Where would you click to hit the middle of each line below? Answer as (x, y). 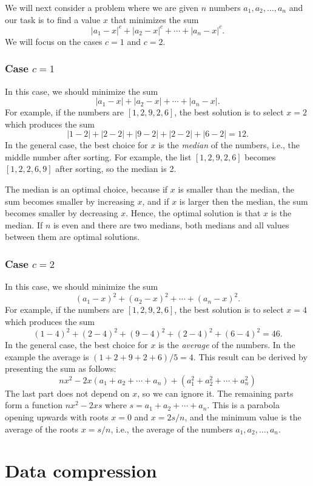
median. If (24, 224)
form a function (34, 405)
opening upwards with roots (57, 417)
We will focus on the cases (54, 41)
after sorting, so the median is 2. (116, 169)
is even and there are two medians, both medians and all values (171, 224)
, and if (156, 201)
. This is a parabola (243, 405)
